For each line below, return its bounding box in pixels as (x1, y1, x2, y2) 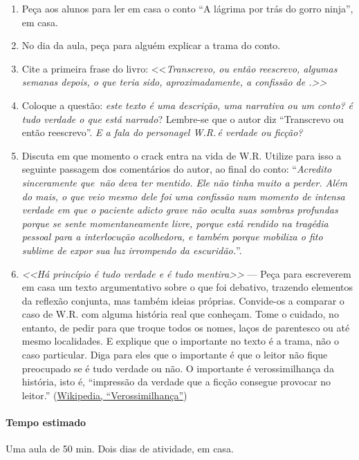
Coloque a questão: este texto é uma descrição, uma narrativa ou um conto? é (21, 97, 353, 112)
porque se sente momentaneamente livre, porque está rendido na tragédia (21, 215, 329, 230)
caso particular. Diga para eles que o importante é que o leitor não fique (21, 347, 328, 362)
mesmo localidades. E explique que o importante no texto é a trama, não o (21, 334, 339, 348)
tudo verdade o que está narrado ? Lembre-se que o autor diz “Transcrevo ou (21, 111, 344, 126)
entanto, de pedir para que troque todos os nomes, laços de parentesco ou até (21, 320, 350, 334)
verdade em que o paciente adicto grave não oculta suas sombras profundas (21, 202, 338, 217)
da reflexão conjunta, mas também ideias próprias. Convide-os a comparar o (21, 293, 344, 307)
